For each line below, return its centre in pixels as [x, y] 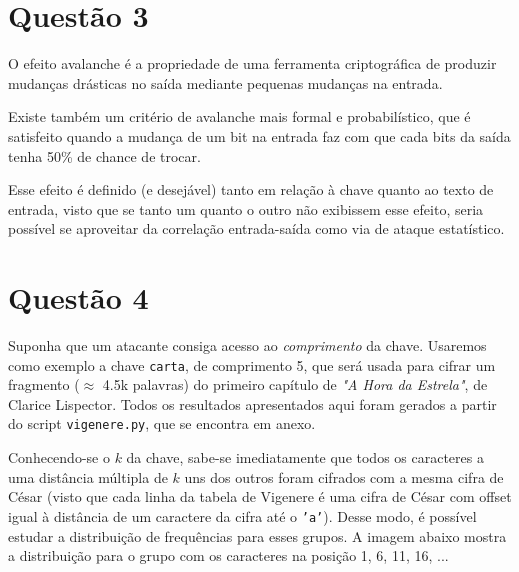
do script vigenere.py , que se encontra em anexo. [162, 423]
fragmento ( [44, 384]
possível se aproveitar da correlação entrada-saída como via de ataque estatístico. [256, 228]
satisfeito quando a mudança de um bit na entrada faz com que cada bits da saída [259, 135]
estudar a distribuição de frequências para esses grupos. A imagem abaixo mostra [257, 535]
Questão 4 [78, 297]
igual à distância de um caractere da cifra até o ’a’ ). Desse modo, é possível [242, 515]
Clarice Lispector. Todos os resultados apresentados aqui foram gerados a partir [252, 403]
